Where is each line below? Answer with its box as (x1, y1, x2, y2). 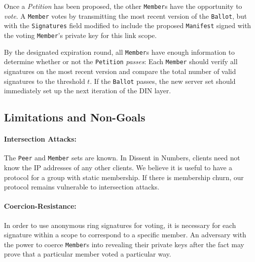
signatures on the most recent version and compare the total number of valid (4, 66, 236, 76)
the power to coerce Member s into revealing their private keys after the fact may (4, 239, 245, 249)
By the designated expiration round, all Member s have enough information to (4, 46, 235, 57)
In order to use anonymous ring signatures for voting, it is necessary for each (4, 220, 236, 230)
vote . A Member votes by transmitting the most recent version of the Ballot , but (4, 10, 247, 21)
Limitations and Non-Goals (4, 110, 146, 125)
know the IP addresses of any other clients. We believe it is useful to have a (4, 162, 232, 173)
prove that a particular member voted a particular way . (4, 249, 171, 259)
